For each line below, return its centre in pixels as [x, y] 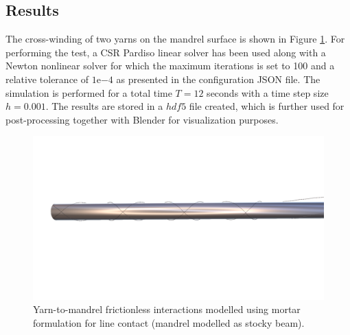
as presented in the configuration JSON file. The [218, 79]
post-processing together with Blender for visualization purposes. [142, 119]
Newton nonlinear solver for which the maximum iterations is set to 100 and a [170, 66]
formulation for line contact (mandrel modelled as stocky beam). [169, 323]
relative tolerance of [47, 79]
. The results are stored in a [104, 106]
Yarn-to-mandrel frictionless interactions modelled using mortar [167, 309]
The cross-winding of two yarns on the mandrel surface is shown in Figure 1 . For [175, 39]
